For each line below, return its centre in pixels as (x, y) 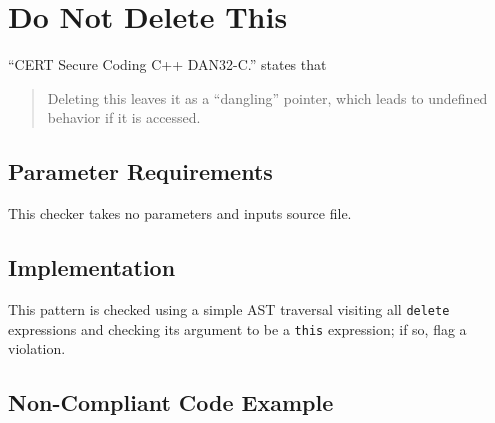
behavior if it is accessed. (124, 117)
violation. (37, 348)
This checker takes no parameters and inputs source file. (180, 213)
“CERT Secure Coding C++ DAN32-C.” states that (167, 64)
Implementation (92, 267)
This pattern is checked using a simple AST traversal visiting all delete (229, 308)
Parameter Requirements (140, 171)
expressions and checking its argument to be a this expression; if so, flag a (237, 328)
